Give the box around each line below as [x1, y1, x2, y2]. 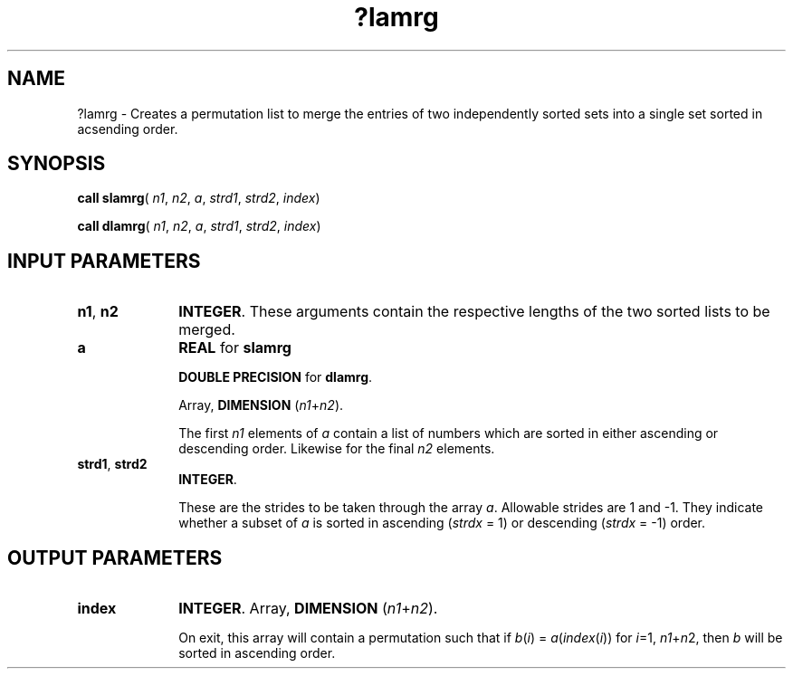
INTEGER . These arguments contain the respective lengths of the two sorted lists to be [178, 302, 770, 321]
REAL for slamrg [178, 338, 291, 357]
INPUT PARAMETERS [7, 249, 201, 272]
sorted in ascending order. [178, 645, 336, 662]
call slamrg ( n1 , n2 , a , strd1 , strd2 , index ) [77, 190, 320, 206]
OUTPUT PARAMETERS [7, 546, 223, 569]
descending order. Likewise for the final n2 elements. [178, 441, 495, 457]
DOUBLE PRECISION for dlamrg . [178, 369, 373, 386]
